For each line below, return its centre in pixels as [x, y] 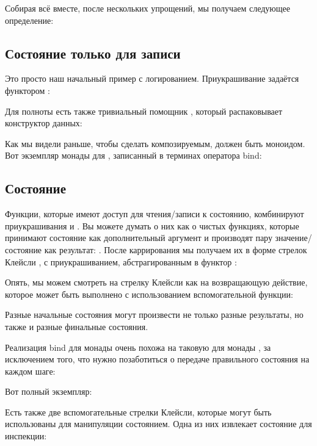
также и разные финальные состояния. [77, 326]
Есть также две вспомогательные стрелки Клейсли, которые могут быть [138, 412]
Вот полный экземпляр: [49, 391]
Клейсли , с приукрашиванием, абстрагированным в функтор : [121, 261]
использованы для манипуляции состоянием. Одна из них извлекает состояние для [158, 424]
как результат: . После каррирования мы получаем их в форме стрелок [176, 249]
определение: [29, 20]
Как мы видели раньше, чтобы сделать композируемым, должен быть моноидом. [155, 143]
